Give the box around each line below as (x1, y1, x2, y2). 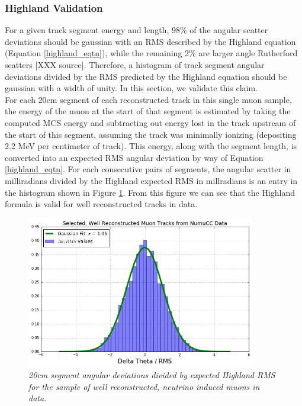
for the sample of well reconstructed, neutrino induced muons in (28, 380, 260, 392)
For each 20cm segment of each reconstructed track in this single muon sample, (5, 93, 292, 105)
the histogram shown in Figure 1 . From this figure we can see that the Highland (5, 186, 295, 198)
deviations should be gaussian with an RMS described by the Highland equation (5, 35, 296, 47)
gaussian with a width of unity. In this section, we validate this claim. (5, 82, 258, 94)
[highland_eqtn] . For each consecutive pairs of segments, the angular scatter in (5, 163, 291, 175)
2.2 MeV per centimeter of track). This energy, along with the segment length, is (5, 140, 297, 152)
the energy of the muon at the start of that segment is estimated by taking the (5, 105, 291, 117)
